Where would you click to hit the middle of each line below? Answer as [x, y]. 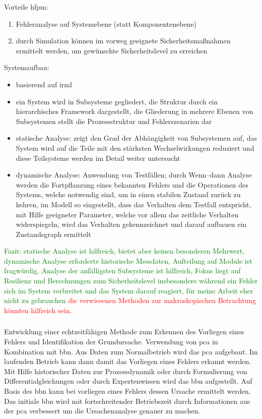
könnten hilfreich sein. [38, 310]
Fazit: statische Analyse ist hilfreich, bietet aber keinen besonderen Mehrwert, [124, 251]
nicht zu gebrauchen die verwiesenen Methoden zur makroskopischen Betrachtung [130, 300]
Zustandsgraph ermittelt [53, 234]
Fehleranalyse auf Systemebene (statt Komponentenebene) [106, 23]
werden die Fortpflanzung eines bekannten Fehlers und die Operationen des [132, 184]
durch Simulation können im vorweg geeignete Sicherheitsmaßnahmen [123, 41]
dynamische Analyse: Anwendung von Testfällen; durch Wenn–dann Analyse [134, 175]
